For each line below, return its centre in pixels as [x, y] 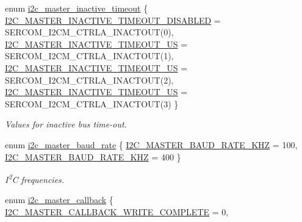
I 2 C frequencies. [35, 178]
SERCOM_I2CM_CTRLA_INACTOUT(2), [89, 80]
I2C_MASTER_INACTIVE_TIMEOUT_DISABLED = [113, 20]
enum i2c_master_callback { [59, 200]
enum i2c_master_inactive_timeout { [77, 8]
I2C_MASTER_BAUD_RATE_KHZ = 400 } [93, 156]
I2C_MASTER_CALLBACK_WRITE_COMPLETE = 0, [117, 211]
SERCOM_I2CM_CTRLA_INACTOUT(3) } [92, 103]
